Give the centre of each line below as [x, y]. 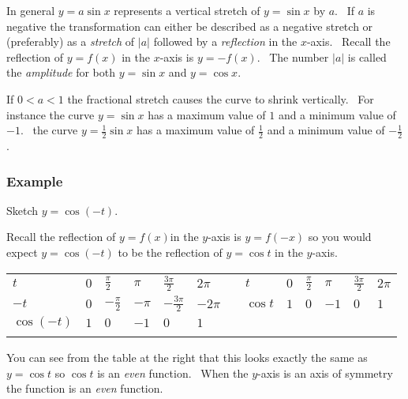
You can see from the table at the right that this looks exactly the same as [187, 358]
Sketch [22, 210]
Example [35, 181]
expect [22, 252]
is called [367, 56]
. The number [293, 56]
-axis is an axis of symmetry [325, 373]
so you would [340, 237]
